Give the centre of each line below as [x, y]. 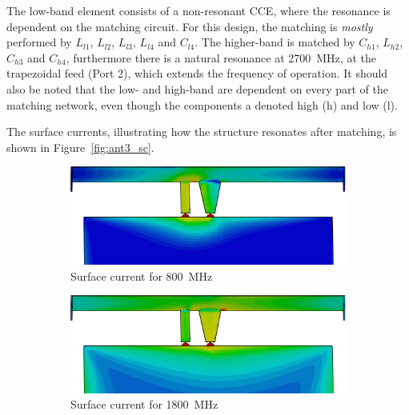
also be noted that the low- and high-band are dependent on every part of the [197, 88]
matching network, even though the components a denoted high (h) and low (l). [202, 104]
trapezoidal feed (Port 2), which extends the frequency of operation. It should [197, 73]
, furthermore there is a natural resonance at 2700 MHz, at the [221, 57]
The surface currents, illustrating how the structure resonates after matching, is [202, 132]
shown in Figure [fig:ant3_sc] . [80, 147]
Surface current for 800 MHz [142, 275]
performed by [39, 42]
